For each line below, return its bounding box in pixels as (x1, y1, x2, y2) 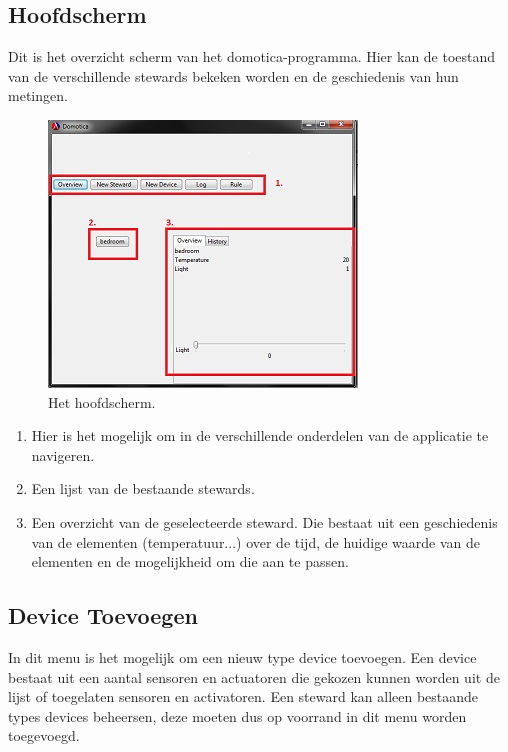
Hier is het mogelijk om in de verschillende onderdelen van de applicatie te (31, 425, 489, 446)
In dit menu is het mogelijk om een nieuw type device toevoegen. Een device (8, 646, 477, 667)
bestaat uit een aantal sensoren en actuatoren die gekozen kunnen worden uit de (8, 666, 500, 687)
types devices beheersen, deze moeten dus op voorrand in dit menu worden (8, 705, 467, 726)
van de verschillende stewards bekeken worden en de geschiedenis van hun (8, 65, 459, 86)
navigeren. (31, 444, 95, 465)
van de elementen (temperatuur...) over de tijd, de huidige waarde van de (31, 531, 480, 552)
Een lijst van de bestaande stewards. (31, 478, 255, 499)
